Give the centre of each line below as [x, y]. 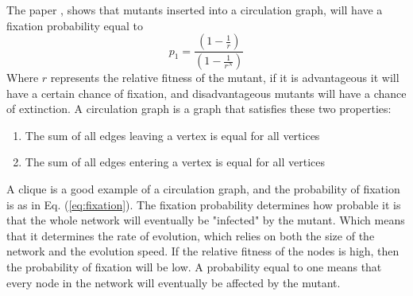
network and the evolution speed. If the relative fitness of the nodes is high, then [203, 251]
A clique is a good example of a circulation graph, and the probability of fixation [203, 189]
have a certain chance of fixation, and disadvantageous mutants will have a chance [206, 93]
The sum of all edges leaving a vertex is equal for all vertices [172, 135]
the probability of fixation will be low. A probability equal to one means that [194, 267]
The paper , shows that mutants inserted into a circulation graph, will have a [195, 10]
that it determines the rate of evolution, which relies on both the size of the [191, 235]
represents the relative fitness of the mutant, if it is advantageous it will [225, 78]
